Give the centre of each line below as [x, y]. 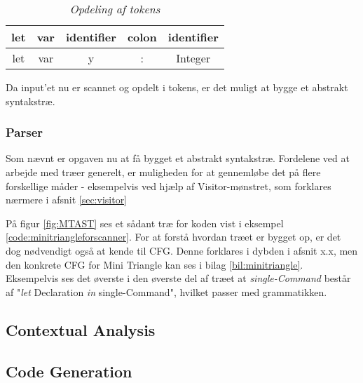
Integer [193, 58]
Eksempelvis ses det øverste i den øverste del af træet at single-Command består [178, 278]
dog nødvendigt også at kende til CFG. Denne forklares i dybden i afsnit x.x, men [182, 250]
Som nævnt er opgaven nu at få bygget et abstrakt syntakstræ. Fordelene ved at [178, 158]
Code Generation [69, 371]
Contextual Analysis [81, 329]
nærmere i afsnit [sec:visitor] [67, 200]
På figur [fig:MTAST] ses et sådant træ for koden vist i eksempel [145, 223]
